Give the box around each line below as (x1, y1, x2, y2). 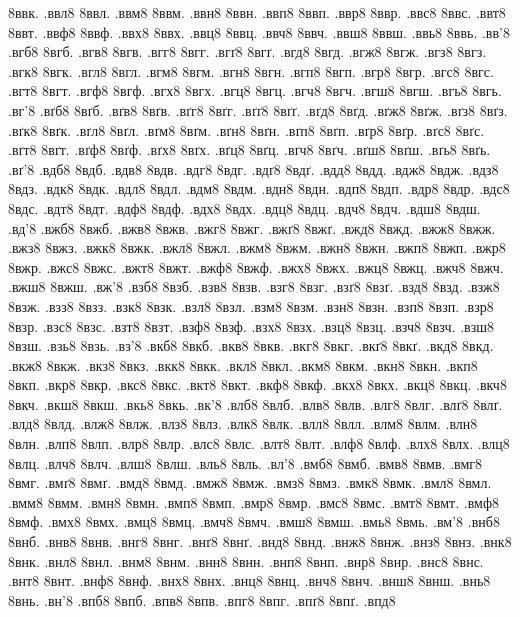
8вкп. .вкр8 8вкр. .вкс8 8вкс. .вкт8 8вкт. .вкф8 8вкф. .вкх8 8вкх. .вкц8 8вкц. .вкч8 (8, 374, 507, 395)
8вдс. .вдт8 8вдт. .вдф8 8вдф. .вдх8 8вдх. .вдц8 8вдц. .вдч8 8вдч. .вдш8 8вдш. (8, 197, 481, 218)
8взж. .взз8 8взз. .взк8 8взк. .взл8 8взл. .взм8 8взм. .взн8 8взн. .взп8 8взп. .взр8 (8, 295, 494, 316)
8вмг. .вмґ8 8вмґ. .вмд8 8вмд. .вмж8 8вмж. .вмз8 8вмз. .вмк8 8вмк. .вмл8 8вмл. (8, 472, 492, 493)
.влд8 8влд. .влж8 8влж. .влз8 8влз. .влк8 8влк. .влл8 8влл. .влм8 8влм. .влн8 (8, 413, 478, 434)
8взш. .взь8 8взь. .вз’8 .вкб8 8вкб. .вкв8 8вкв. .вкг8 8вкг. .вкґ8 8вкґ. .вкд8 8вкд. (8, 335, 494, 356)
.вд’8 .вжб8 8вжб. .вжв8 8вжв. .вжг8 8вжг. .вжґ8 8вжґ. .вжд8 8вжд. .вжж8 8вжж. (8, 217, 496, 238)
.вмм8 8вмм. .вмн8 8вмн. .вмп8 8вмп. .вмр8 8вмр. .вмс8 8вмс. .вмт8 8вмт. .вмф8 (8, 491, 499, 512)
